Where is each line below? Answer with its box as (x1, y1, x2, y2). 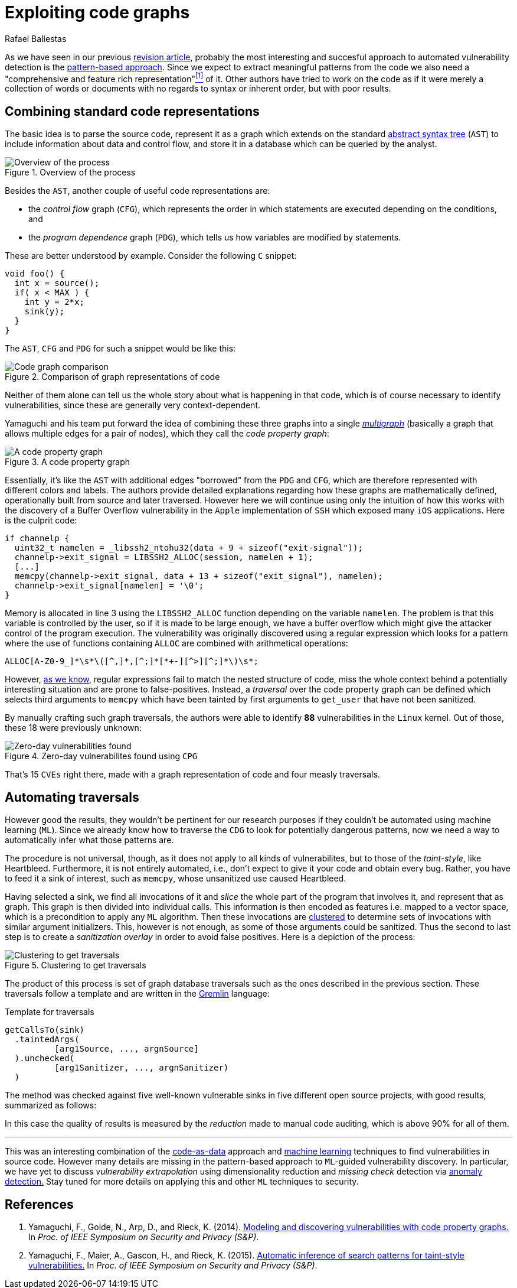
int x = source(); (14, 278, 100, 288)
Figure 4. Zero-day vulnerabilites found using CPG (5, 751, 198, 762)
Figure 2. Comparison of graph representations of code (5, 372, 220, 382)
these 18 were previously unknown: (5, 723, 142, 733)
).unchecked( (14, 1053, 75, 1063)
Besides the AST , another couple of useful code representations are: (5, 186, 270, 196)
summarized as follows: (5, 1100, 97, 1111)
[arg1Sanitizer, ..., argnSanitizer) (54, 1063, 229, 1073)
